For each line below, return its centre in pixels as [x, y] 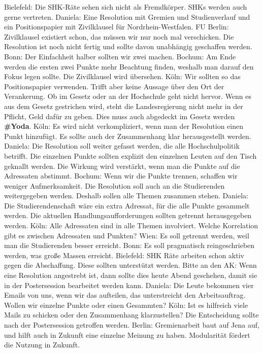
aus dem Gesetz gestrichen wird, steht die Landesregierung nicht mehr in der [124, 106]
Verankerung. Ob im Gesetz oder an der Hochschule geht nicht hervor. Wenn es [128, 96]
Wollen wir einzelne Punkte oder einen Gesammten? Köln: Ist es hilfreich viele [126, 305]
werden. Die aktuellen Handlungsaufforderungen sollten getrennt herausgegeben [128, 215]
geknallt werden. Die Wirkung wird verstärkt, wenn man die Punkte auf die [122, 166]
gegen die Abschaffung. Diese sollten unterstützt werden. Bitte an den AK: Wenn [130, 265]
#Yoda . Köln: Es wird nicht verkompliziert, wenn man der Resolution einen [124, 126]
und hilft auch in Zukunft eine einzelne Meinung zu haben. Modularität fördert [127, 334]
